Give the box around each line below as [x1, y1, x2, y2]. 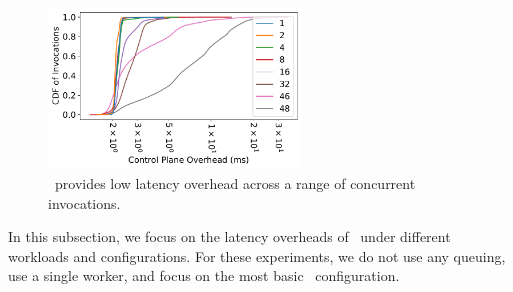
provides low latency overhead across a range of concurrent [54, 173, 416, 194]
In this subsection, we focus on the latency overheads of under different [8, 226, 451, 247]
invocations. [48, 192, 121, 213]
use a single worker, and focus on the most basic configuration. [8, 265, 400, 286]
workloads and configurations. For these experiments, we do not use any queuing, [8, 245, 506, 266]
